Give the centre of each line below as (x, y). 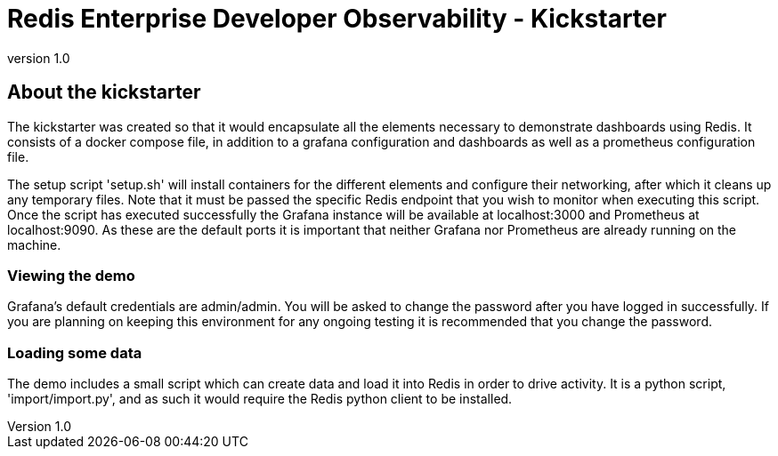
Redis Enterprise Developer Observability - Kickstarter (337, 19)
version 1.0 (39, 58)
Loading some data (75, 352)
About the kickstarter (104, 92)
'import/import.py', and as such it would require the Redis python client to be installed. (260, 399)
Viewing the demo (71, 275)
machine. (34, 244)
